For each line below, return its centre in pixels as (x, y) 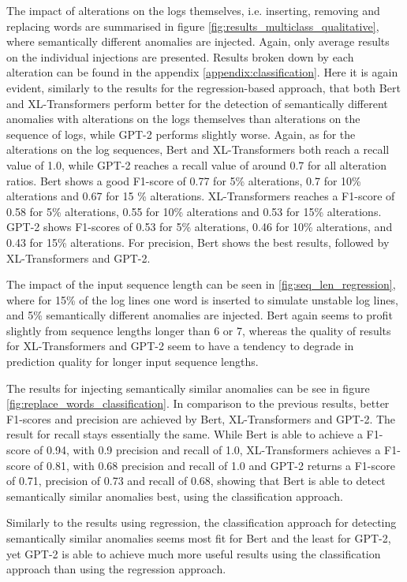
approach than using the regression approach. (116, 569)
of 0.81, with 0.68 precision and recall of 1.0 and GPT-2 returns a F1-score (215, 465)
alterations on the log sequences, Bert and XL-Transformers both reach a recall (198, 149)
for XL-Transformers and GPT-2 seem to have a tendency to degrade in (180, 346)
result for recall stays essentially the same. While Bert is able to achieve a (185, 434)
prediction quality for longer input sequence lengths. (133, 362)
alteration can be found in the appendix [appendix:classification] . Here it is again (202, 72)
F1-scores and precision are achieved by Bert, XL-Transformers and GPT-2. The (201, 418)
